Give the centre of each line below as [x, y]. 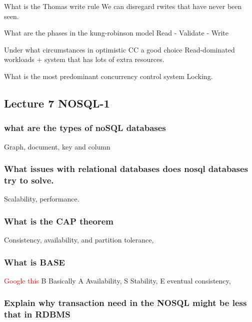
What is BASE [34, 262]
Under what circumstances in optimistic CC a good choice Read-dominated [119, 49]
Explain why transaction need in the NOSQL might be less [125, 303]
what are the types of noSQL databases [85, 128]
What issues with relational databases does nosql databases [126, 169]
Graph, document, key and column [57, 146]
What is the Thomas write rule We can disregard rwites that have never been [123, 6]
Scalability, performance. [42, 199]
